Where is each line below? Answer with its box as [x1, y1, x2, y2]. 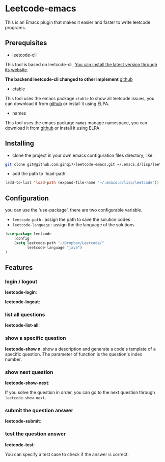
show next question [5, 368, 54, 375]
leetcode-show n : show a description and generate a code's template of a [5, 346, 156, 352]
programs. [5, 24, 26, 30]
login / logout [5, 278, 38, 285]
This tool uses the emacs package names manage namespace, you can [5, 119, 147, 126]
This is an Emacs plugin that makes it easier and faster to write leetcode [5, 19, 151, 25]
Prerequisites [5, 39, 47, 47]
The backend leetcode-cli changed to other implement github [5, 76, 133, 82]
